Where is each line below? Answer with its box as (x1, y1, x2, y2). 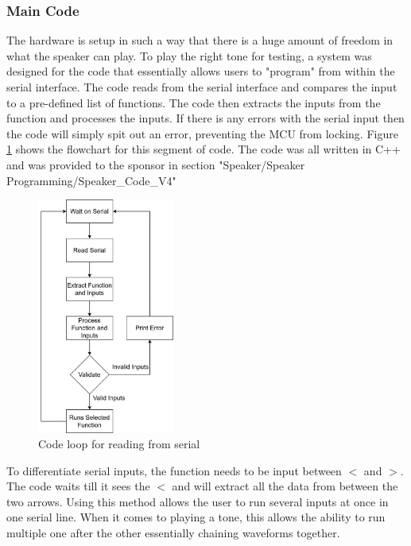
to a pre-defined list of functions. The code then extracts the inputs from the (6, 94, 381, 110)
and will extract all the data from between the (172, 478, 398, 494)
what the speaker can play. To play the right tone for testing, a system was (6, 47, 372, 64)
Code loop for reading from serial (38, 436, 200, 452)
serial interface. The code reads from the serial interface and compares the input (6, 79, 397, 95)
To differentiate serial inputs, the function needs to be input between (6, 462, 342, 478)
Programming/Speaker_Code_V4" (6, 172, 176, 188)
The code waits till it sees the (6, 478, 150, 494)
